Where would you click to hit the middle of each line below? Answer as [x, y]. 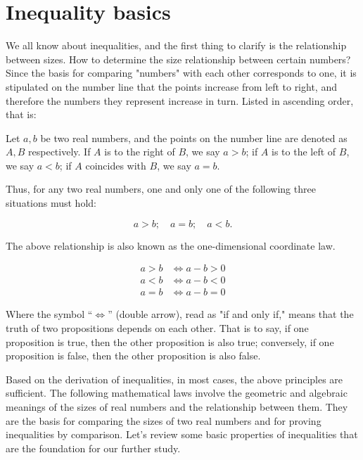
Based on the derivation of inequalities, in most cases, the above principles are [174, 379]
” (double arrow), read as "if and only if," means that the [231, 314]
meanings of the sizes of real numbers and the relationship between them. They [177, 406]
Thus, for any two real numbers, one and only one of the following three [161, 189]
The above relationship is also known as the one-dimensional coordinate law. [171, 245]
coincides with [116, 165]
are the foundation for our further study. [93, 448]
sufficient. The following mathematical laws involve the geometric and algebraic [177, 393]
